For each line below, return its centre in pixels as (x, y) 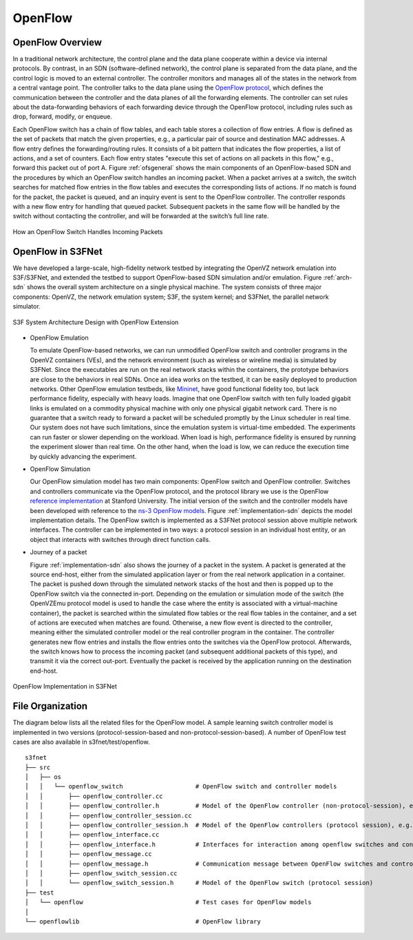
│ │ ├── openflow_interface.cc (92, 835)
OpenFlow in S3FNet (58, 251)
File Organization (50, 706)
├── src (38, 767)
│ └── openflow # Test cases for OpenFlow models (168, 902)
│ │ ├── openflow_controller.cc (94, 796)
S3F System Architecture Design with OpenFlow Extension (96, 322)
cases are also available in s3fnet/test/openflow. (81, 742)
